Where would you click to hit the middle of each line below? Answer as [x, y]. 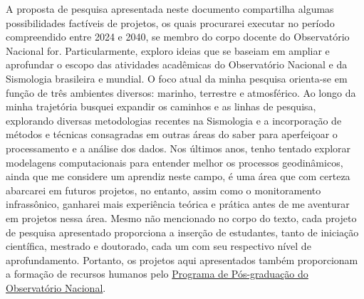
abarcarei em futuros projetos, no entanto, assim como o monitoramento [163, 190]
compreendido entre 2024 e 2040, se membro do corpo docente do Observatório [178, 37]
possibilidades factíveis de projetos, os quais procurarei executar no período [170, 22]
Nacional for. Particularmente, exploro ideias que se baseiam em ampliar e [168, 50]
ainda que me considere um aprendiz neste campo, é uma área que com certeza [178, 176]
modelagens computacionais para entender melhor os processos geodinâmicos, [175, 162]
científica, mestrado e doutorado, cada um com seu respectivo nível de [158, 246]
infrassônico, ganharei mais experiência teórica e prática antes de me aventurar [178, 204]
